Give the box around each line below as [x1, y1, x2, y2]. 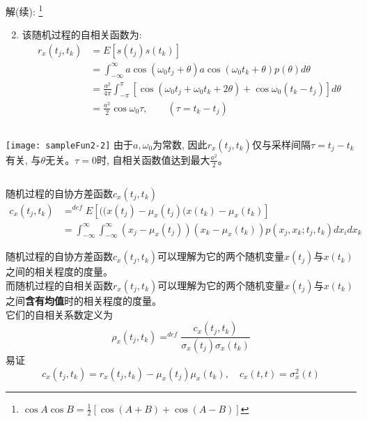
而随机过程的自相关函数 [6, 277, 113, 292]
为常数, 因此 [153, 137, 208, 151]
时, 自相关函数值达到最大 [96, 152, 210, 167]
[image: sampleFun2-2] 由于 [6, 137, 134, 151]
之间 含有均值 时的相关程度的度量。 [6, 293, 162, 307]
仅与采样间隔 [251, 137, 311, 151]
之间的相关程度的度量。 [6, 264, 113, 279]
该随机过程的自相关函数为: [22, 27, 142, 42]
